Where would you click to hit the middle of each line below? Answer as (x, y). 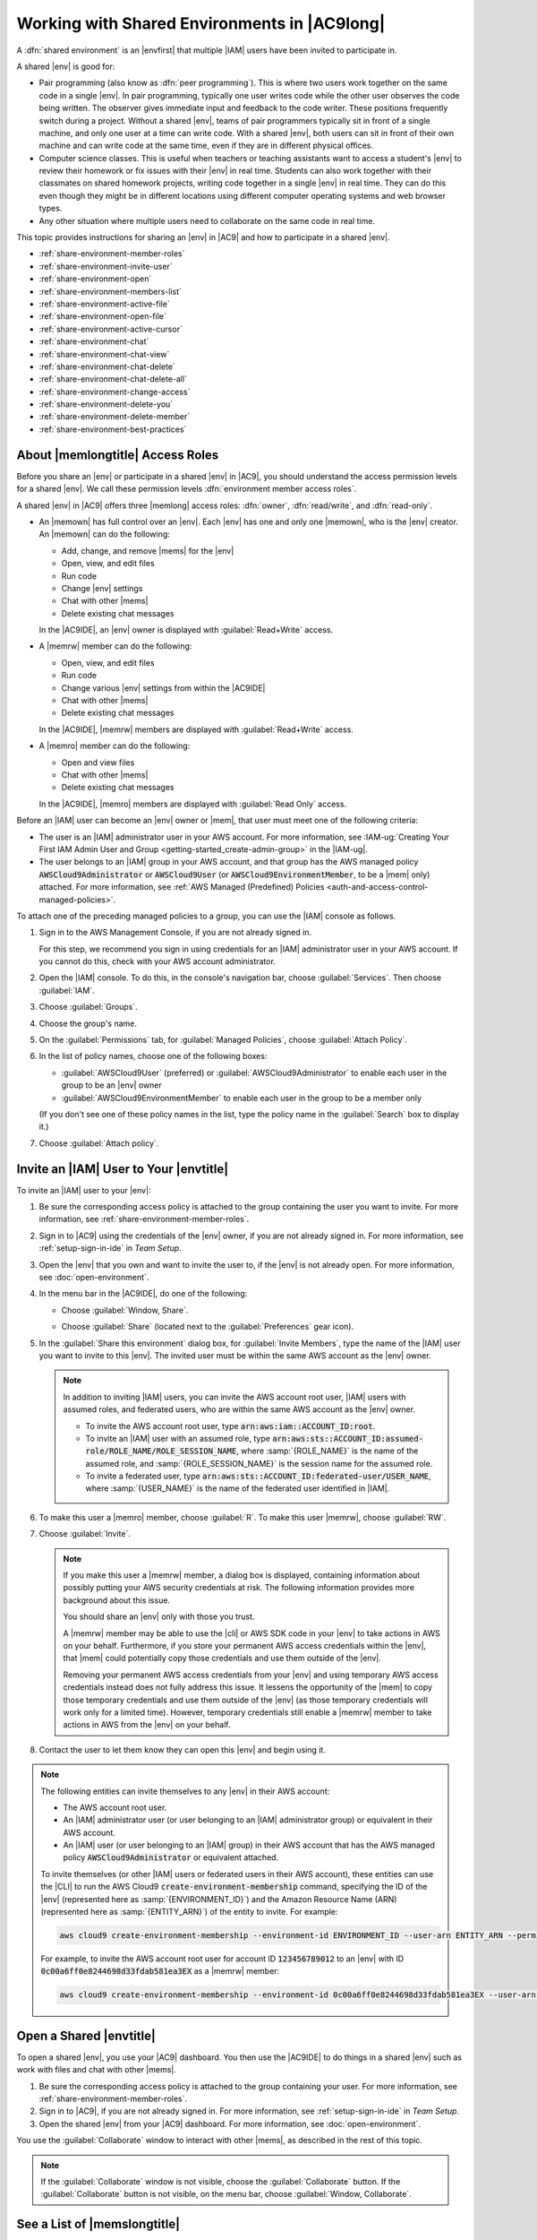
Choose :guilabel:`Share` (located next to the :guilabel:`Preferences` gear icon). (207, 1327)
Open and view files (98, 762)
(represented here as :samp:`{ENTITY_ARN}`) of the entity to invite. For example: (189, 1912)
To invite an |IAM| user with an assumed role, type (178, 1438)
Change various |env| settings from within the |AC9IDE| (163, 688)
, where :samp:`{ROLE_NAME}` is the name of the (327, 1451)
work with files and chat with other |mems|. (96, 2070)
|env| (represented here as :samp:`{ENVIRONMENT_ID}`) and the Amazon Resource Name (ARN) (219, 1899)
